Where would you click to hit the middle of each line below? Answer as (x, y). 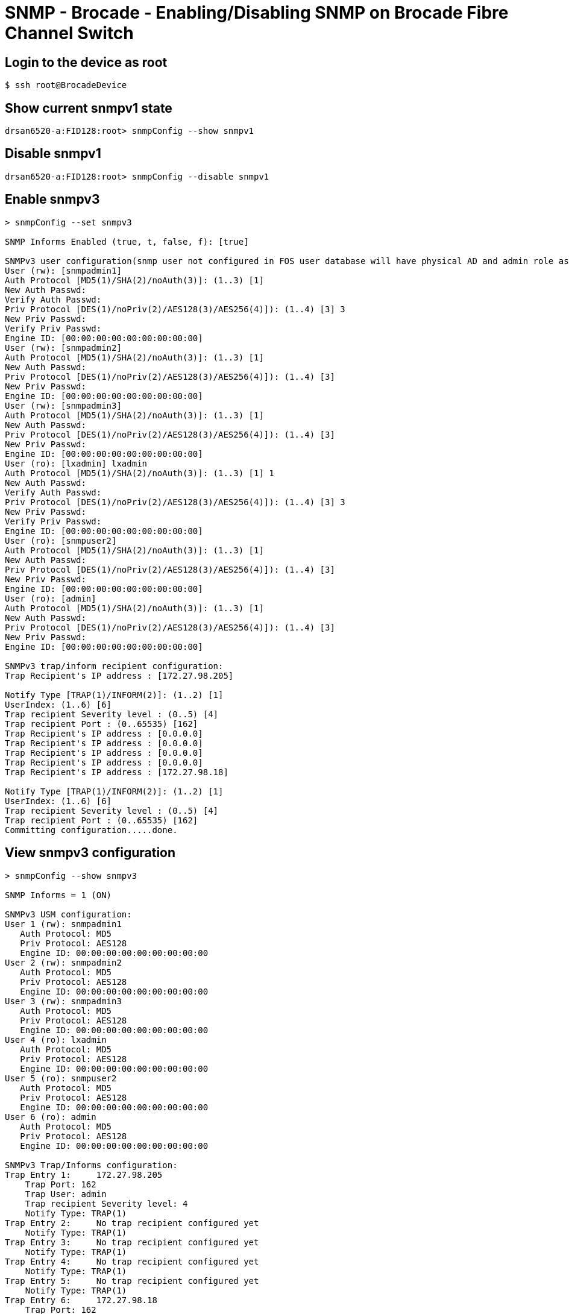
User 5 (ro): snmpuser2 (61, 1078)
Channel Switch (69, 33)
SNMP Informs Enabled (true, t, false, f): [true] (127, 241)
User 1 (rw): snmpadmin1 (63, 924)
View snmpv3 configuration (90, 853)
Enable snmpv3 (52, 200)
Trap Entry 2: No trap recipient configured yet (132, 1223)
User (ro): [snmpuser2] (61, 540)
